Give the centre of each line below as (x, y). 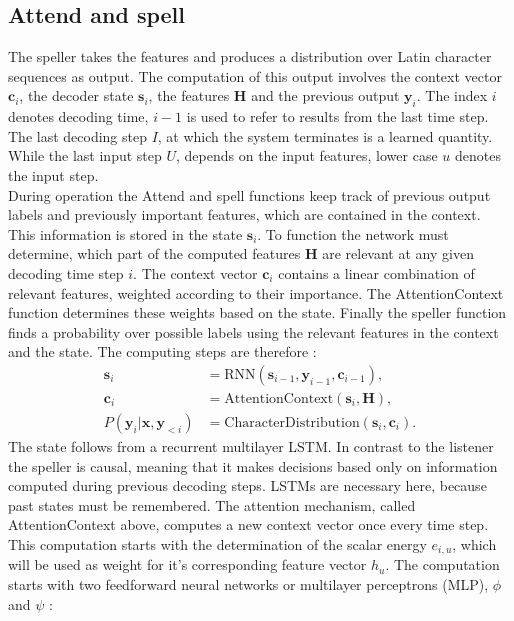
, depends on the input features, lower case (307, 155)
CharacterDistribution (292, 422)
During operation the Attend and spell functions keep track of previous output (249, 194)
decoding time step (66, 272)
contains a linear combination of (376, 272)
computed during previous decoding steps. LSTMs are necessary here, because (247, 485)
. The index (452, 95)
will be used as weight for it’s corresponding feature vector (187, 564)
